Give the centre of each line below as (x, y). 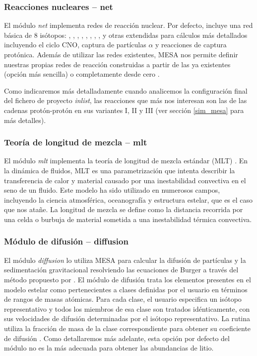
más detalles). (25, 120)
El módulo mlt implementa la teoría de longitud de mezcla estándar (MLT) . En (126, 161)
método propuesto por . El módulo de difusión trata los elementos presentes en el (128, 279)
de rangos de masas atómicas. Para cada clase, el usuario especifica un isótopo (123, 299)
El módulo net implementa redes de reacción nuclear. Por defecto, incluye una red (128, 25)
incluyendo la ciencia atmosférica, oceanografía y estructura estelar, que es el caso (128, 199)
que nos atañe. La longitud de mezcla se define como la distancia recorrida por (124, 209)
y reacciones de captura (191, 45)
